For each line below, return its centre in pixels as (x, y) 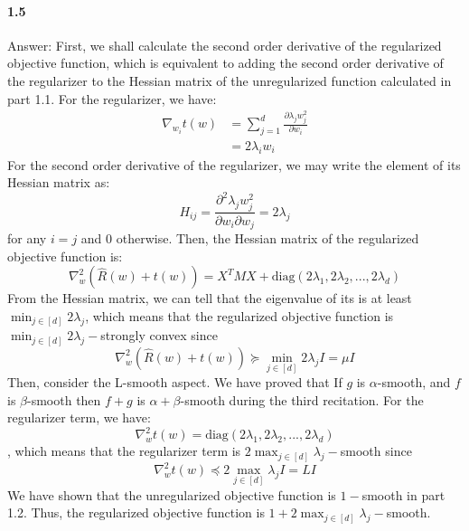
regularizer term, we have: (79, 417)
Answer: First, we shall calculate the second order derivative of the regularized (225, 45)
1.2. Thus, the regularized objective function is (136, 512)
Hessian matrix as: (59, 182)
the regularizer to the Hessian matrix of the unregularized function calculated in (230, 80)
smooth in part (403, 494)
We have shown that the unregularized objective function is (172, 494)
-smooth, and (414, 382)
